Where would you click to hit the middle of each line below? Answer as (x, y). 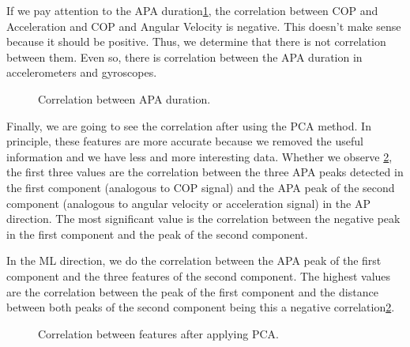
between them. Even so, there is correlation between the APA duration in (184, 57)
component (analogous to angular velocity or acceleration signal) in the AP (188, 203)
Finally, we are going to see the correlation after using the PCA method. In (189, 125)
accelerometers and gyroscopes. (82, 72)
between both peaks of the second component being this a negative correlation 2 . (201, 307)
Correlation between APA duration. (124, 98)
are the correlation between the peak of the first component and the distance (192, 291)
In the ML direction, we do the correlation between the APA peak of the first (194, 260)
